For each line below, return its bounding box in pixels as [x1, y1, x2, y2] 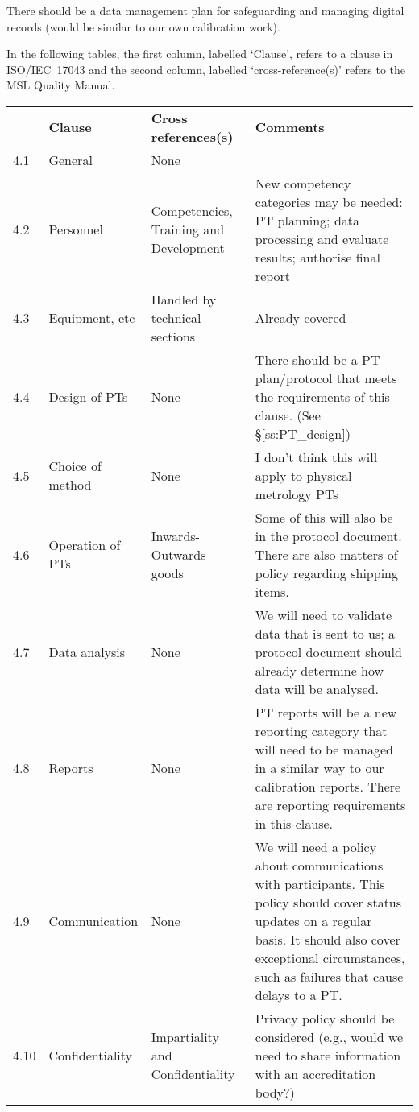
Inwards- [151, 526, 200, 545]
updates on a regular [255, 911, 372, 930]
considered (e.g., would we [255, 1027, 404, 1046]
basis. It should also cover [255, 929, 400, 949]
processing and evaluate [255, 229, 389, 248]
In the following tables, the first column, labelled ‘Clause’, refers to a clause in [6, 45, 393, 62]
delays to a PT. [255, 985, 342, 1004]
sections [151, 326, 196, 345]
